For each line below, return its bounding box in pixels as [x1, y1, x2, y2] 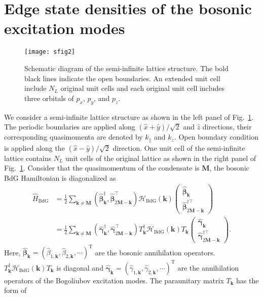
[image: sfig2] [24, 48, 76, 56]
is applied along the [4, 142, 65, 153]
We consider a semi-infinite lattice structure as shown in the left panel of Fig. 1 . [4, 111, 254, 122]
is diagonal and [56, 262, 103, 273]
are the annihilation [177, 262, 239, 273]
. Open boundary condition [174, 131, 259, 142]
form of [4, 285, 27, 295]
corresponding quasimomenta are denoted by [4, 131, 143, 142]
